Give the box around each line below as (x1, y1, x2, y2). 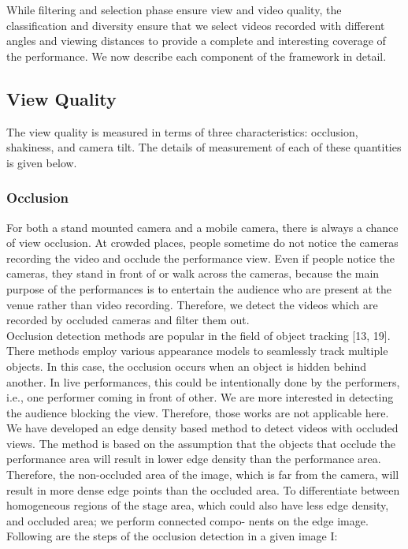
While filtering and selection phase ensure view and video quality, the (6, 2, 342, 17)
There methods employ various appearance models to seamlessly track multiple (6, 342, 388, 359)
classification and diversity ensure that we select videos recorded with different (6, 17, 385, 33)
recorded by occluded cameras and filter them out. (6, 312, 250, 328)
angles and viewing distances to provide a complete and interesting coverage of (6, 32, 386, 49)
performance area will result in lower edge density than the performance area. (6, 450, 381, 467)
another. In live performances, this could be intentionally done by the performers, (6, 373, 400, 390)
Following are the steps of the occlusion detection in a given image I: (6, 528, 338, 544)
